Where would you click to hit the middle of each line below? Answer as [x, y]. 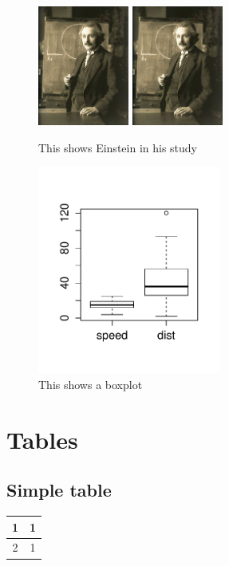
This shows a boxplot [91, 384]
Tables [42, 439]
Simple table [59, 490]
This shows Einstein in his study [118, 147]
